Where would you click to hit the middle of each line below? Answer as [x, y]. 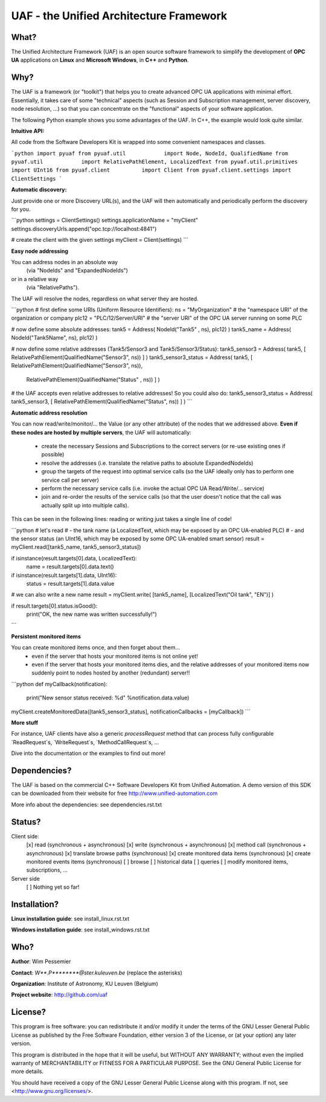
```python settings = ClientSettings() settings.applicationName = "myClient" [105, 220]
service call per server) [70, 480]
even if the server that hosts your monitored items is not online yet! [115, 656]
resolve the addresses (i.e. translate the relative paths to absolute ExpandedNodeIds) [147, 463]
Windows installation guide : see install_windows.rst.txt [81, 930]
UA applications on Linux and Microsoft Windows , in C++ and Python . [100, 60]
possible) [53, 455]
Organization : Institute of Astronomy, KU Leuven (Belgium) [85, 984]
